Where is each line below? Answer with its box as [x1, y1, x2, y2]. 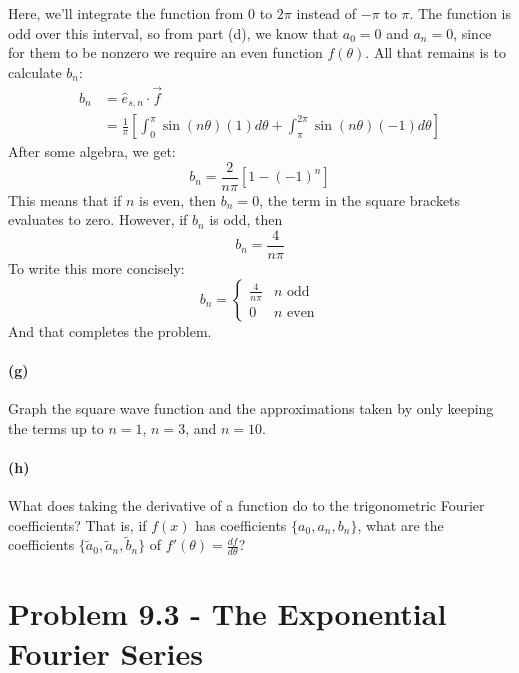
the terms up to [8, 417, 104, 438]
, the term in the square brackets [259, 189, 461, 210]
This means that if [8, 189, 122, 210]
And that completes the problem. [8, 320, 212, 341]
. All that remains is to [365, 42, 506, 63]
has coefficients [195, 514, 287, 535]
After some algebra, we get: [8, 141, 176, 162]
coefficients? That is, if [8, 514, 147, 535]
